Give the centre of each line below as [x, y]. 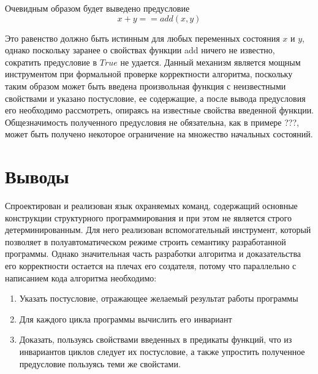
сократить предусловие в [51, 62]
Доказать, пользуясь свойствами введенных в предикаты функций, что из [156, 339]
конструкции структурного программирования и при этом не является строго [149, 217]
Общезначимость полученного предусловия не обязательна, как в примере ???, [152, 122]
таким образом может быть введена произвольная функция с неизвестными [146, 86]
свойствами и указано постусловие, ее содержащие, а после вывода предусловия [155, 98]
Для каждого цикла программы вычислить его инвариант [126, 319]
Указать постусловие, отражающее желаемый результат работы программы [159, 298]
